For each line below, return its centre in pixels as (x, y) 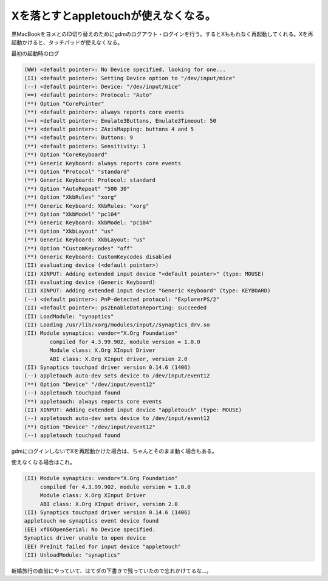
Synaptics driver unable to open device (85, 538)
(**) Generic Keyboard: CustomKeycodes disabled (98, 256)
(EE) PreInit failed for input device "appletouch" (103, 546)
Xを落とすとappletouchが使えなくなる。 (114, 16)
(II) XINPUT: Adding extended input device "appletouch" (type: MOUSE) (133, 410)
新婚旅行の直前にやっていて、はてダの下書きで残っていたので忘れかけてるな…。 (111, 571)
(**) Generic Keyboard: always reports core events (103, 163)
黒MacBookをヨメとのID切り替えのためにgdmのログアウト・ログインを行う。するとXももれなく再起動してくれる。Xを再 (162, 34)
